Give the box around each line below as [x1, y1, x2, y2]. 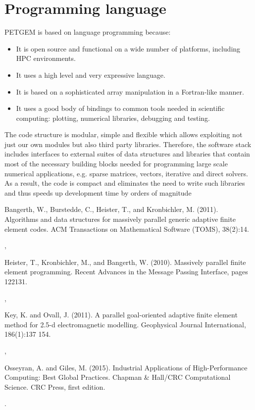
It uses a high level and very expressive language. [16, 69, 165, 80]
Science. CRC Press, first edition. [4, 381, 105, 392]
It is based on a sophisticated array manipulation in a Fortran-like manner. [16, 86, 244, 97]
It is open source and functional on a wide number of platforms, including [16, 43, 241, 53]
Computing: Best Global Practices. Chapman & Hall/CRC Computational [4, 372, 231, 382]
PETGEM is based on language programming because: [4, 27, 171, 37]
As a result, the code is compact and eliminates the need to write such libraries [4, 178, 245, 188]
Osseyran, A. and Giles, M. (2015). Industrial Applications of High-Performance [4, 362, 248, 372]
